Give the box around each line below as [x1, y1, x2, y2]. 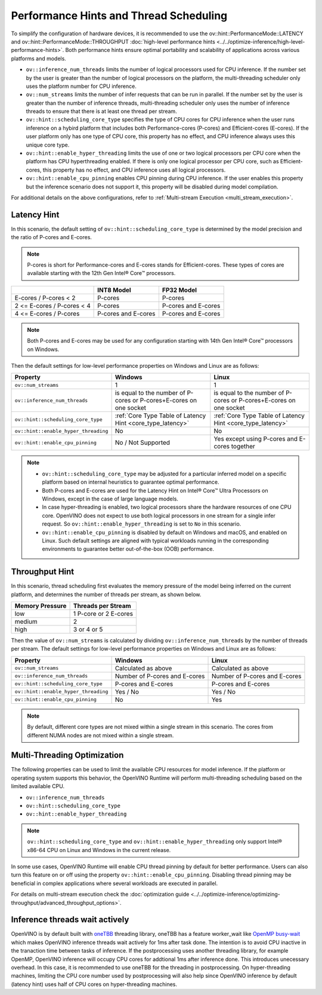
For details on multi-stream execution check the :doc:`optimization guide [11, 891, 190, 898]
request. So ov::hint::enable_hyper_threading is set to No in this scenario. [42, 520, 241, 527]
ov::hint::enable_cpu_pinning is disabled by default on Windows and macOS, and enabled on [42, 529, 287, 536]
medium [14, 617, 38, 625]
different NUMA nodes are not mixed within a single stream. [27, 731, 174, 738]
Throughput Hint [11, 567, 75, 577]
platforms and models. [11, 54, 67, 62]
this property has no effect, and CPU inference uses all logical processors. [42, 166, 226, 173]
